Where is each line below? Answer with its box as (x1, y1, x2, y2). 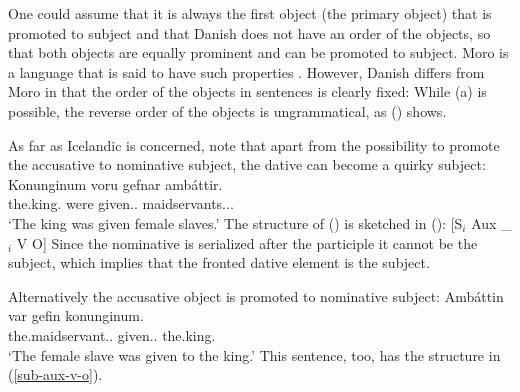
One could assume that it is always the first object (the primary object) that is (8, 3, 492, 23)
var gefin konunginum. (8, 305, 144, 326)
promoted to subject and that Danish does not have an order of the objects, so (8, 22, 491, 43)
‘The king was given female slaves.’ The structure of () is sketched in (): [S (8, 212, 463, 233)
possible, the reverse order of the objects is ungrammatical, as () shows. (8, 100, 447, 121)
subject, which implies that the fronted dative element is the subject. (8, 252, 430, 273)
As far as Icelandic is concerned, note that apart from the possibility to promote (8, 134, 500, 155)
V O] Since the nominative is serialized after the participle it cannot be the (16, 232, 478, 253)
